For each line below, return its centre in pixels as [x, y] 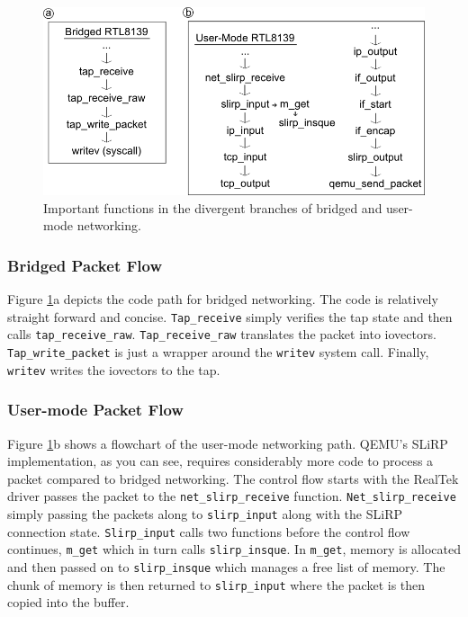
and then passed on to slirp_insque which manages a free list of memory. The [226, 566]
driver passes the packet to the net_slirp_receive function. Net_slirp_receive [232, 496]
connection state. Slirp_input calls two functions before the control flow [209, 531]
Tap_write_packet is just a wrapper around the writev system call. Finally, [218, 351]
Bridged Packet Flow [85, 265]
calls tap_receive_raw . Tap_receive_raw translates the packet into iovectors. [222, 334]
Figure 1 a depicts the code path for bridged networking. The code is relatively [223, 299]
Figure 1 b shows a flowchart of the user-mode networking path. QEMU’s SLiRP [228, 443]
